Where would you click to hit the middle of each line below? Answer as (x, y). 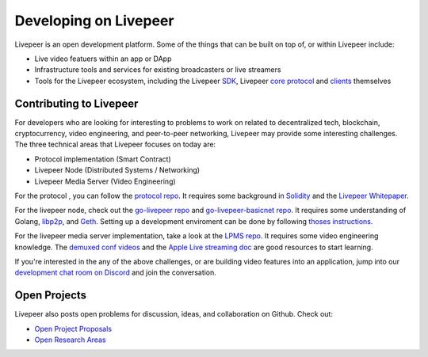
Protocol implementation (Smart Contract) (103, 159)
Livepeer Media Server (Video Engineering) (105, 181)
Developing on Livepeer (94, 21)
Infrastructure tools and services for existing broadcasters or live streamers (158, 70)
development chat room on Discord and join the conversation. (116, 272)
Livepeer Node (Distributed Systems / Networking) (117, 170)
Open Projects (51, 296)
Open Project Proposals (73, 329)
